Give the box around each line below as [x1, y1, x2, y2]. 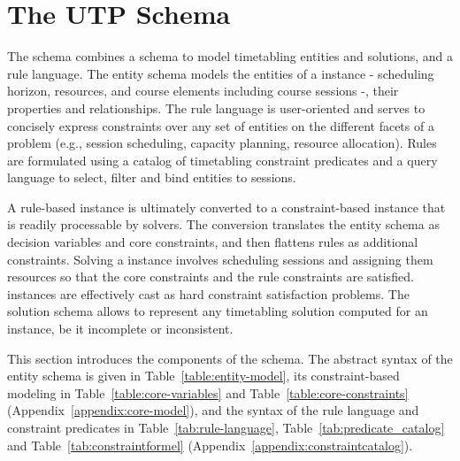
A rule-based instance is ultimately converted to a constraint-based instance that [7, 197, 446, 216]
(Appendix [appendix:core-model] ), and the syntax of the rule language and [7, 401, 419, 419]
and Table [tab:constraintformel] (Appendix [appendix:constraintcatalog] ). [7, 435, 413, 454]
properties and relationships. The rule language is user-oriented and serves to [7, 98, 425, 117]
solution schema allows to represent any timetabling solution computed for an [7, 302, 428, 320]
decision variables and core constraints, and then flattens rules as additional [7, 233, 418, 251]
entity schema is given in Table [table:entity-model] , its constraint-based [7, 366, 400, 385]
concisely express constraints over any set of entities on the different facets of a [7, 116, 434, 134]
